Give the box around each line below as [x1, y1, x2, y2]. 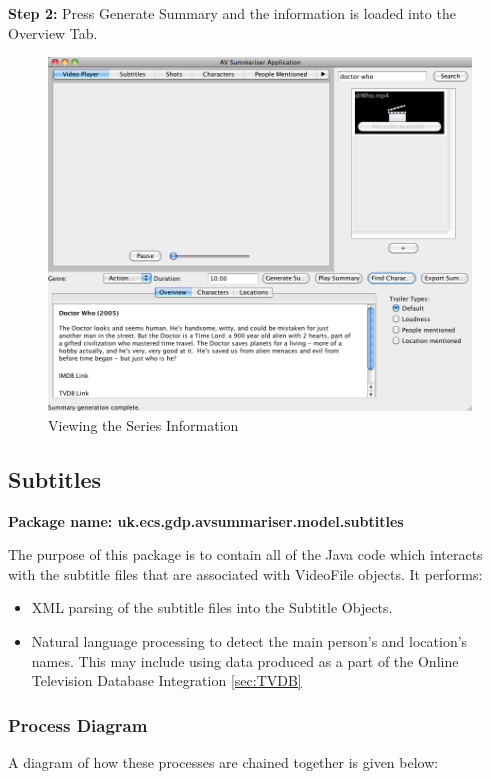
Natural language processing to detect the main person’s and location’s [31, 631, 468, 652]
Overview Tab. [8, 22, 98, 43]
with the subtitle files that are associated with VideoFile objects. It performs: [8, 563, 483, 584]
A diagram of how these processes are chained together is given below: [8, 752, 439, 773]
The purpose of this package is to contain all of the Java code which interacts [8, 544, 483, 565]
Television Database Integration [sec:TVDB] [31, 670, 302, 691]
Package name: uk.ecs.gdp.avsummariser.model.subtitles [8, 510, 404, 531]
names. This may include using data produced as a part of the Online [31, 650, 459, 671]
